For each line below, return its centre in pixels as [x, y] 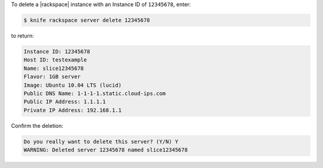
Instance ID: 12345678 [57, 51]
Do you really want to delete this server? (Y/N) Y [101, 141]
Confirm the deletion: [37, 126]
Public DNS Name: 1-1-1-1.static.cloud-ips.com [95, 93]
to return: [22, 35]
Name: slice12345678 [54, 68]
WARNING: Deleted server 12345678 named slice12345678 [106, 150]
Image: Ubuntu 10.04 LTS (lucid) [73, 85]
